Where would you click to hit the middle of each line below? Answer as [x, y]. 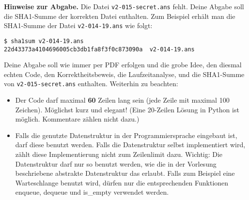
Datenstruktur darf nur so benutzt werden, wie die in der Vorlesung [116, 163]
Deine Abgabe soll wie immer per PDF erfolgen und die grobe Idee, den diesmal [123, 65]
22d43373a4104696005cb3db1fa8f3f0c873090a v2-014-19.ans [99, 49]
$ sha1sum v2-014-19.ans [44, 41]
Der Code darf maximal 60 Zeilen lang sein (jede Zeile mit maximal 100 [122, 100]
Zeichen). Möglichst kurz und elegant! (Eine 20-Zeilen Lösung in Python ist [127, 109]
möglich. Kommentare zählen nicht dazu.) [77, 119]
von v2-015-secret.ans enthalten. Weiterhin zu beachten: [91, 84]
